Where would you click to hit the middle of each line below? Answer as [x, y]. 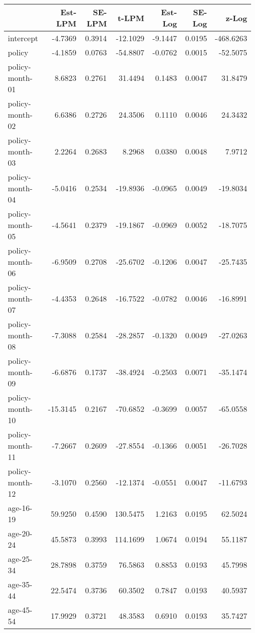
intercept [23, 38]
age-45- [20, 610]
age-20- [20, 533]
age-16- [20, 508]
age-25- [20, 559]
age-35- [20, 584]
